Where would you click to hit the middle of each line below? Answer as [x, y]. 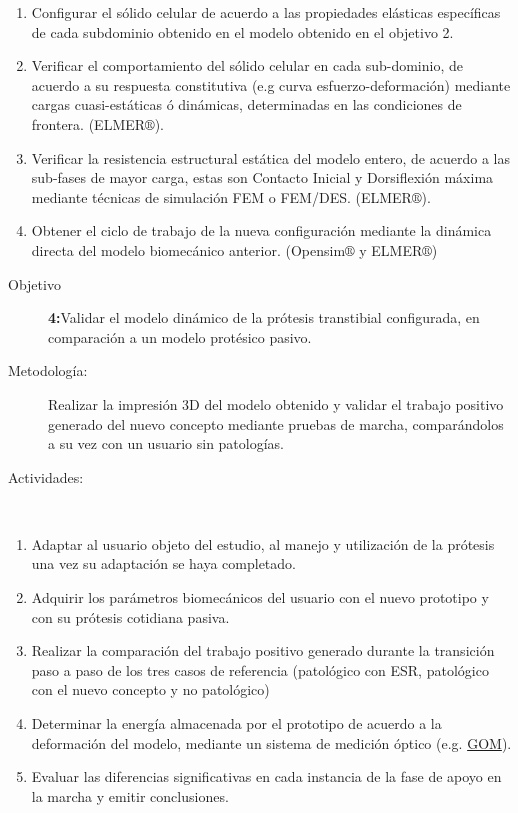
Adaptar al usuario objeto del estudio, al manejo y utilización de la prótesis [263, 543]
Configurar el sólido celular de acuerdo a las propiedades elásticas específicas [266, 12]
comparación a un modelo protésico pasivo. [180, 336]
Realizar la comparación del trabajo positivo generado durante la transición [263, 650]
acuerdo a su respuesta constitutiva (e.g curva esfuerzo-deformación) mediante [271, 84]
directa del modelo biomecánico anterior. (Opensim [188, 249]
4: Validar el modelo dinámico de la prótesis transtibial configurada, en [264, 317]
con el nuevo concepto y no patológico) [150, 689]
